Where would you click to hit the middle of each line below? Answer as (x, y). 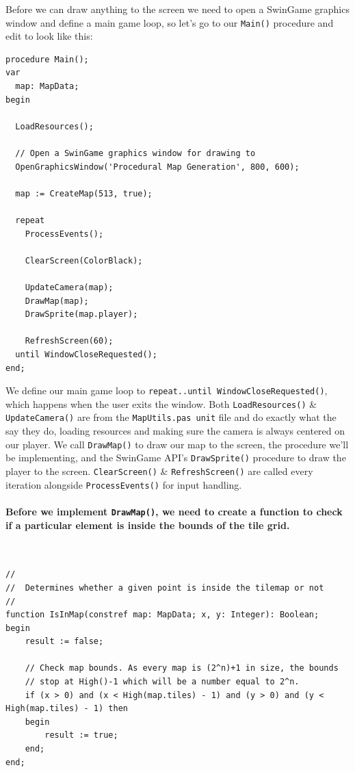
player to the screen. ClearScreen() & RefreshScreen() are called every (159, 471)
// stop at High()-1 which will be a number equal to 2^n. (162, 682)
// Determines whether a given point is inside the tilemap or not (165, 588)
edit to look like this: (49, 36)
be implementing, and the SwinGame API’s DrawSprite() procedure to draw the (176, 458)
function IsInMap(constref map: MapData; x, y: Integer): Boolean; (162, 615)
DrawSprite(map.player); (81, 314)
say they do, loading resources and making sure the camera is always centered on (175, 431)
